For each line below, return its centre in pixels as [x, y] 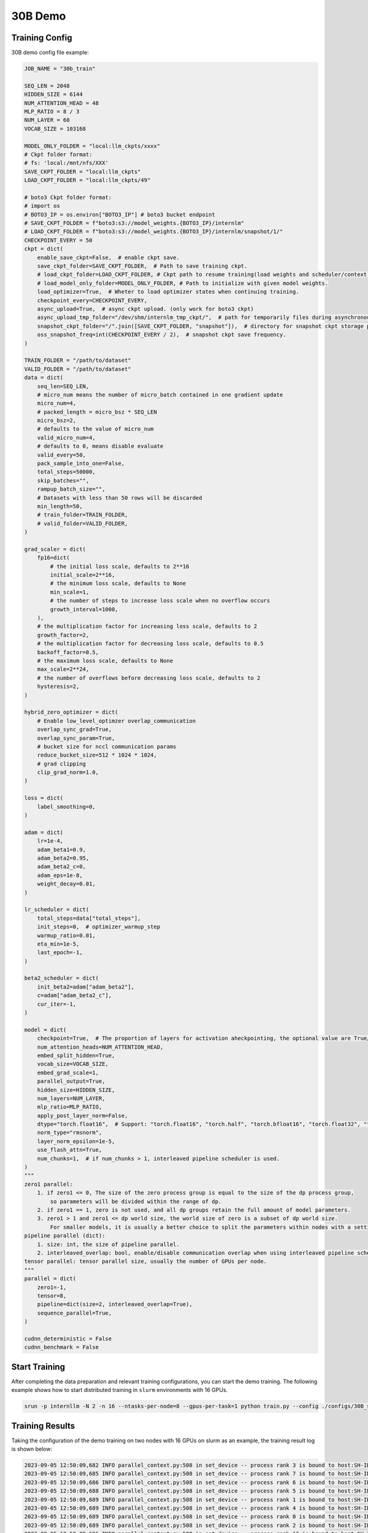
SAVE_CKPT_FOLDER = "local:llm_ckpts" [82, 171]
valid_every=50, [61, 455]
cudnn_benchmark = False [62, 1347]
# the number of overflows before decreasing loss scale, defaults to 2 [149, 678]
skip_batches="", [63, 480]
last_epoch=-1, [60, 953]
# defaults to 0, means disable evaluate [100, 446]
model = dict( [45, 1030]
